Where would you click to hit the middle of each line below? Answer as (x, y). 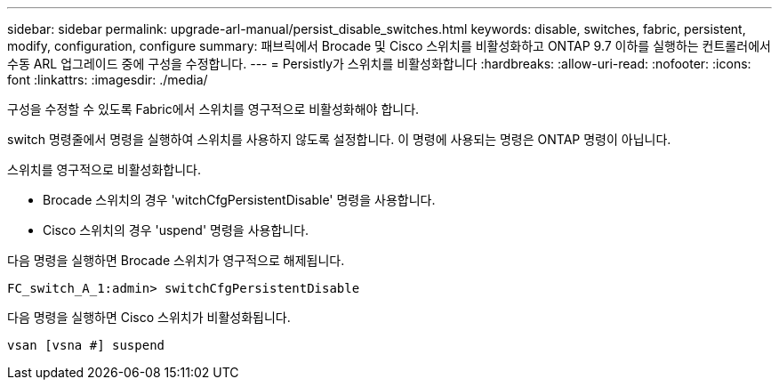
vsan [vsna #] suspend (86, 345)
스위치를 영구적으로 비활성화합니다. (104, 169)
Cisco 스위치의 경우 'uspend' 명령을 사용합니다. (176, 230)
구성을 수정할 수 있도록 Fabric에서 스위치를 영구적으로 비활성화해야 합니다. (213, 109)
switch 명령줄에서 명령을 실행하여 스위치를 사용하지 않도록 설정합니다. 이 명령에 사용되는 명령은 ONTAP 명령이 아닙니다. (339, 139)
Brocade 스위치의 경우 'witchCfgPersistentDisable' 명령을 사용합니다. (239, 200)
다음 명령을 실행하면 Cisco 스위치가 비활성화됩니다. (149, 317)
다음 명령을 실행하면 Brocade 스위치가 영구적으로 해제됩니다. (176, 260)
